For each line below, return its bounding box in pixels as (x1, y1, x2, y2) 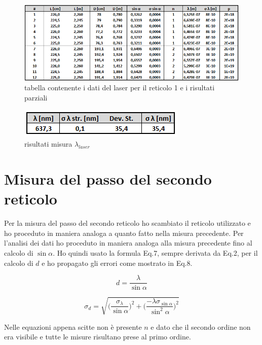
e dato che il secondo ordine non (151, 321, 251, 332)
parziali (24, 92, 48, 103)
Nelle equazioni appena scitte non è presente (4, 321, 142, 332)
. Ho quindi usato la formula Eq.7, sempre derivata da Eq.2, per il (53, 247, 258, 258)
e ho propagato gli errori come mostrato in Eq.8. (42, 257, 193, 268)
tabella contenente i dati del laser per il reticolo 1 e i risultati (24, 82, 215, 93)
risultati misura (24, 139, 72, 149)
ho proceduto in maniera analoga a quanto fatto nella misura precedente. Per (4, 227, 244, 238)
